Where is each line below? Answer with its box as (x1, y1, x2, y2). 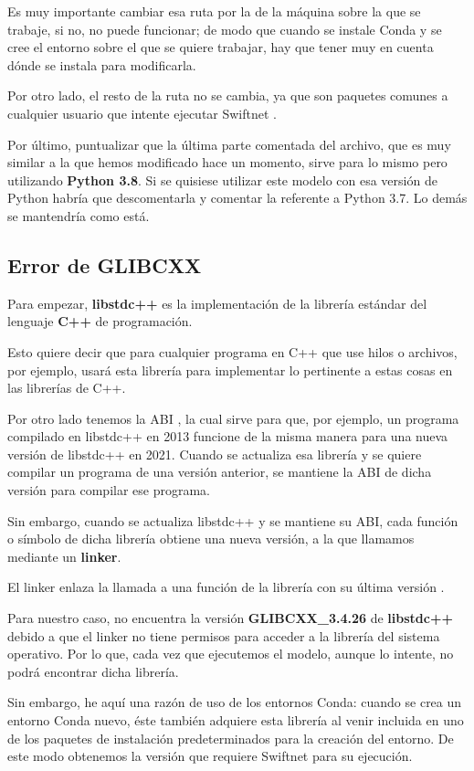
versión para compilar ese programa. (7, 481, 211, 500)
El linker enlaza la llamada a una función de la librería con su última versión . (7, 577, 445, 597)
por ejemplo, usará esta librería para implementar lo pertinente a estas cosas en (7, 360, 453, 379)
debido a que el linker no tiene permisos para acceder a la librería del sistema (7, 626, 440, 645)
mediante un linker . (7, 546, 121, 565)
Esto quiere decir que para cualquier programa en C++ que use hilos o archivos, (7, 342, 458, 361)
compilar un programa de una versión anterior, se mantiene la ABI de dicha (7, 462, 432, 481)
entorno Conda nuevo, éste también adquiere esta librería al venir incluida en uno (7, 711, 464, 730)
